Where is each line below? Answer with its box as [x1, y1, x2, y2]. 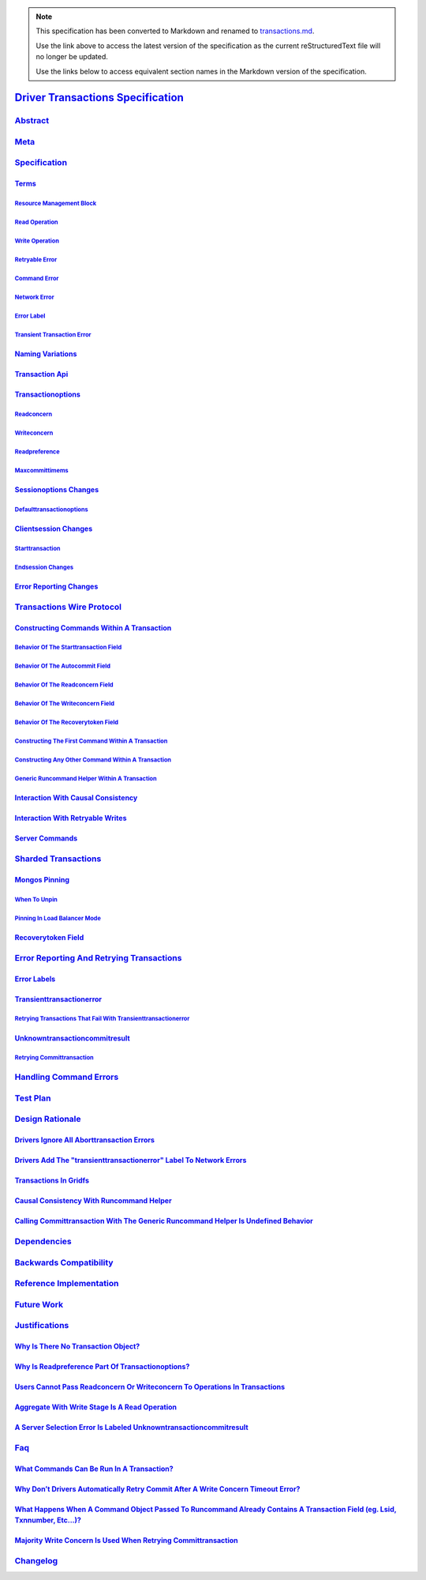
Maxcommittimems [14, 466, 69, 474]
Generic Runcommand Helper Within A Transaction [14, 775, 157, 783]
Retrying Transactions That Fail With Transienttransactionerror [14, 1015, 190, 1023]
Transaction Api [14, 370, 69, 379]
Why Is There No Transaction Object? [14, 1341, 140, 1351]
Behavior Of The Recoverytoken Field [14, 719, 118, 727]
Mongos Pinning [14, 875, 70, 885]
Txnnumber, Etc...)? [14, 1515, 82, 1525]
